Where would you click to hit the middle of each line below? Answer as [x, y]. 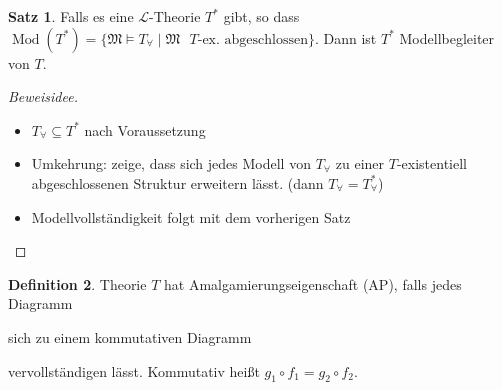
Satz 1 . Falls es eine [71, 16]
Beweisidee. [43, 96]
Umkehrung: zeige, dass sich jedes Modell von [171, 163]
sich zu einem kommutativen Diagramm [130, 336]
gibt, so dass [261, 16]
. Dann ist [345, 37]
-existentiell [431, 163]
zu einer [360, 163]
